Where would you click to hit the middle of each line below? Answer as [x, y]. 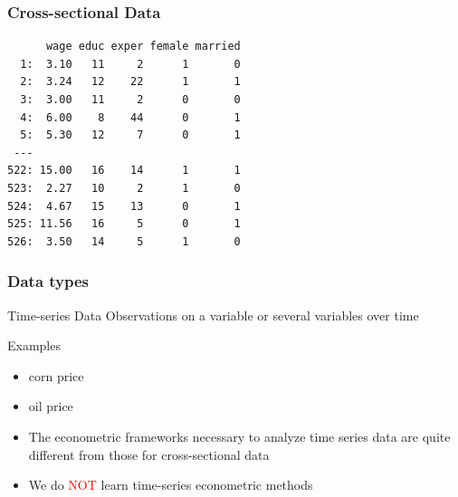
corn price [56, 375]
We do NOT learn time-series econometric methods [171, 485]
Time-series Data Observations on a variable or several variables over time [213, 315]
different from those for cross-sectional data [149, 454]
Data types [48, 281]
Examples [34, 345]
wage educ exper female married [143, 47]
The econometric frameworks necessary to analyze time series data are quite [239, 436]
